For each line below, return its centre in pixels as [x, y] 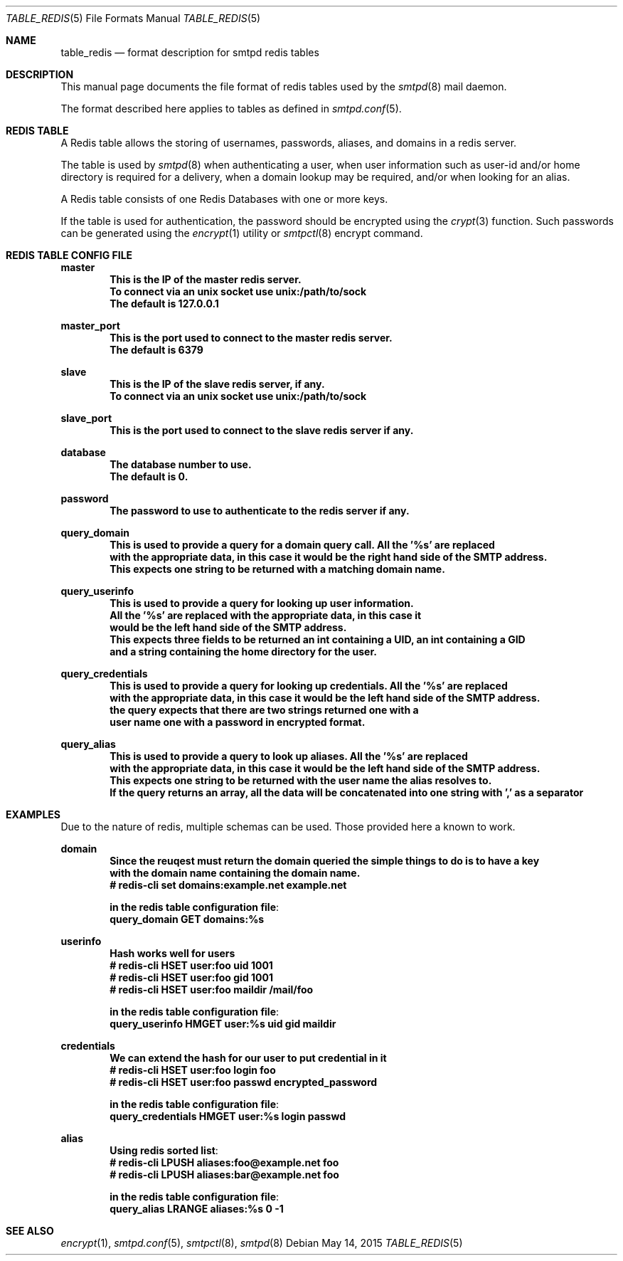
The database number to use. [181, 464]
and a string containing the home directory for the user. [243, 651]
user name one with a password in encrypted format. [238, 722]
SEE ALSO [30, 1231]
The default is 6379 [156, 350]
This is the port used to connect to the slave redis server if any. [262, 430]
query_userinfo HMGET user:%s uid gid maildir [223, 1024]
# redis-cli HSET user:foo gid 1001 [191, 977]
